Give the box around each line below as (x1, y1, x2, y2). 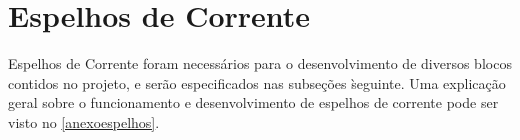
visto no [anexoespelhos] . (8, 111, 160, 132)
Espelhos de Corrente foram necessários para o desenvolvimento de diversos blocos (8, 53, 512, 74)
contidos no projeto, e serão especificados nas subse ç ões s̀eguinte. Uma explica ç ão (8, 72, 506, 93)
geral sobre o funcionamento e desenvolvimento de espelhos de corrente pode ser (8, 92, 499, 113)
